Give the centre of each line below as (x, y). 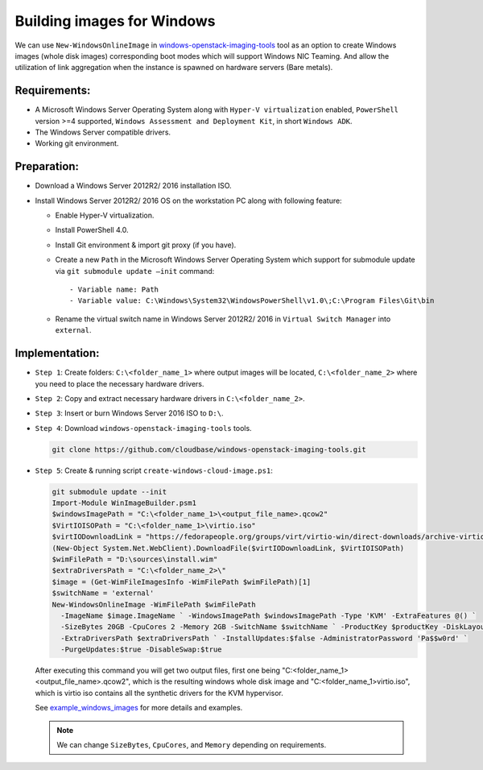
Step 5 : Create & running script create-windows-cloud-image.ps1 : (154, 470)
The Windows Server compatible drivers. (103, 132)
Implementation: (57, 353)
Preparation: (47, 166)
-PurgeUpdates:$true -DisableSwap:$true (141, 650)
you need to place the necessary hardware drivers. (120, 383)
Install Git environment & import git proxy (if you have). (146, 245)
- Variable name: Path (114, 290)
